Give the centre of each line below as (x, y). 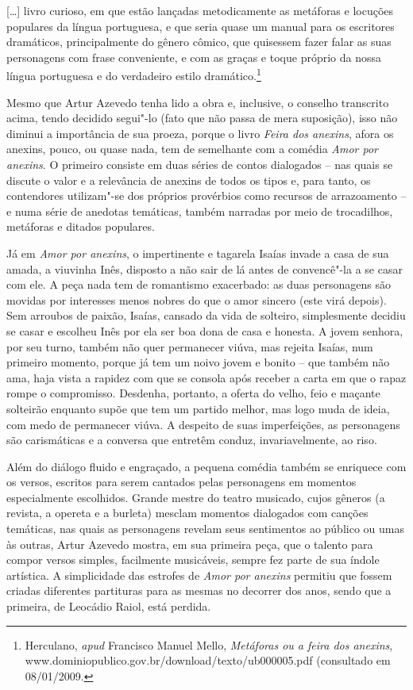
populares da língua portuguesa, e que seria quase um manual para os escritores (201, 26)
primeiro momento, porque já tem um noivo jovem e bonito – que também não (198, 362)
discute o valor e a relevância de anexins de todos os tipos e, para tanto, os (189, 180)
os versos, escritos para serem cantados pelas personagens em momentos (181, 482)
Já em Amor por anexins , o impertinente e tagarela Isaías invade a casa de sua (198, 253)
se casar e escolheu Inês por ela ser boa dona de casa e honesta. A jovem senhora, (205, 330)
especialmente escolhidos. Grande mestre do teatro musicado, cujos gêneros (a (196, 497)
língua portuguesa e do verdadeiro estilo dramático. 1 (134, 75)
